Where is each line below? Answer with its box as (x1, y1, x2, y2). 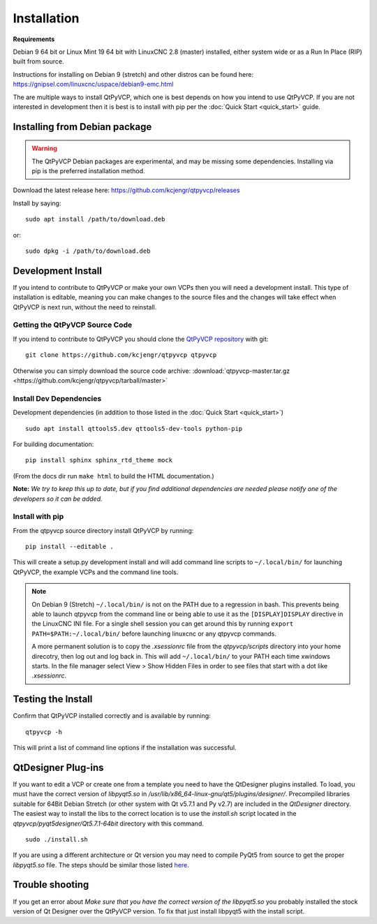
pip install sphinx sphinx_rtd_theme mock (25, 456, 173, 464)
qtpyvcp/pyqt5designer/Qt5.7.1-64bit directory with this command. (13, 819, 204, 828)
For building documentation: (13, 440, 94, 448)
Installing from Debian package (13, 121, 152, 133)
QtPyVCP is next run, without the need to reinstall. (13, 302, 157, 311)
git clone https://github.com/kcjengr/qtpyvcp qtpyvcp (25, 351, 217, 359)
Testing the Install (13, 694, 93, 705)
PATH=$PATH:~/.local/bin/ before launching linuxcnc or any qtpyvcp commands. (31, 629, 277, 638)
